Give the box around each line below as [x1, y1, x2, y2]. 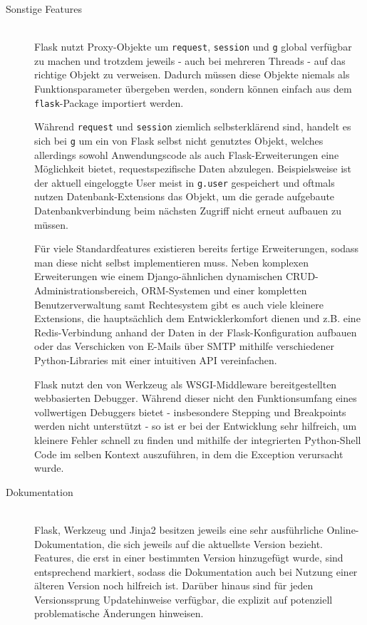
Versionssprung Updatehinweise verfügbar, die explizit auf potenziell [34, 592, 333, 606]
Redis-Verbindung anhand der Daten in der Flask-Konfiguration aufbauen [34, 324, 357, 339]
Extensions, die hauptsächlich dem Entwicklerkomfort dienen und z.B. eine [34, 311, 361, 326]
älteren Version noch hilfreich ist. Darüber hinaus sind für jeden [34, 578, 314, 593]
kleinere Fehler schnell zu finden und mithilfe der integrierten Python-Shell [34, 432, 361, 447]
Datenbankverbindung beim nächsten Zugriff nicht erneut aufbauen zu [34, 203, 341, 218]
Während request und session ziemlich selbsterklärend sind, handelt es [34, 119, 351, 134]
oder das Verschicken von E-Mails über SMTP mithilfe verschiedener [34, 339, 334, 353]
